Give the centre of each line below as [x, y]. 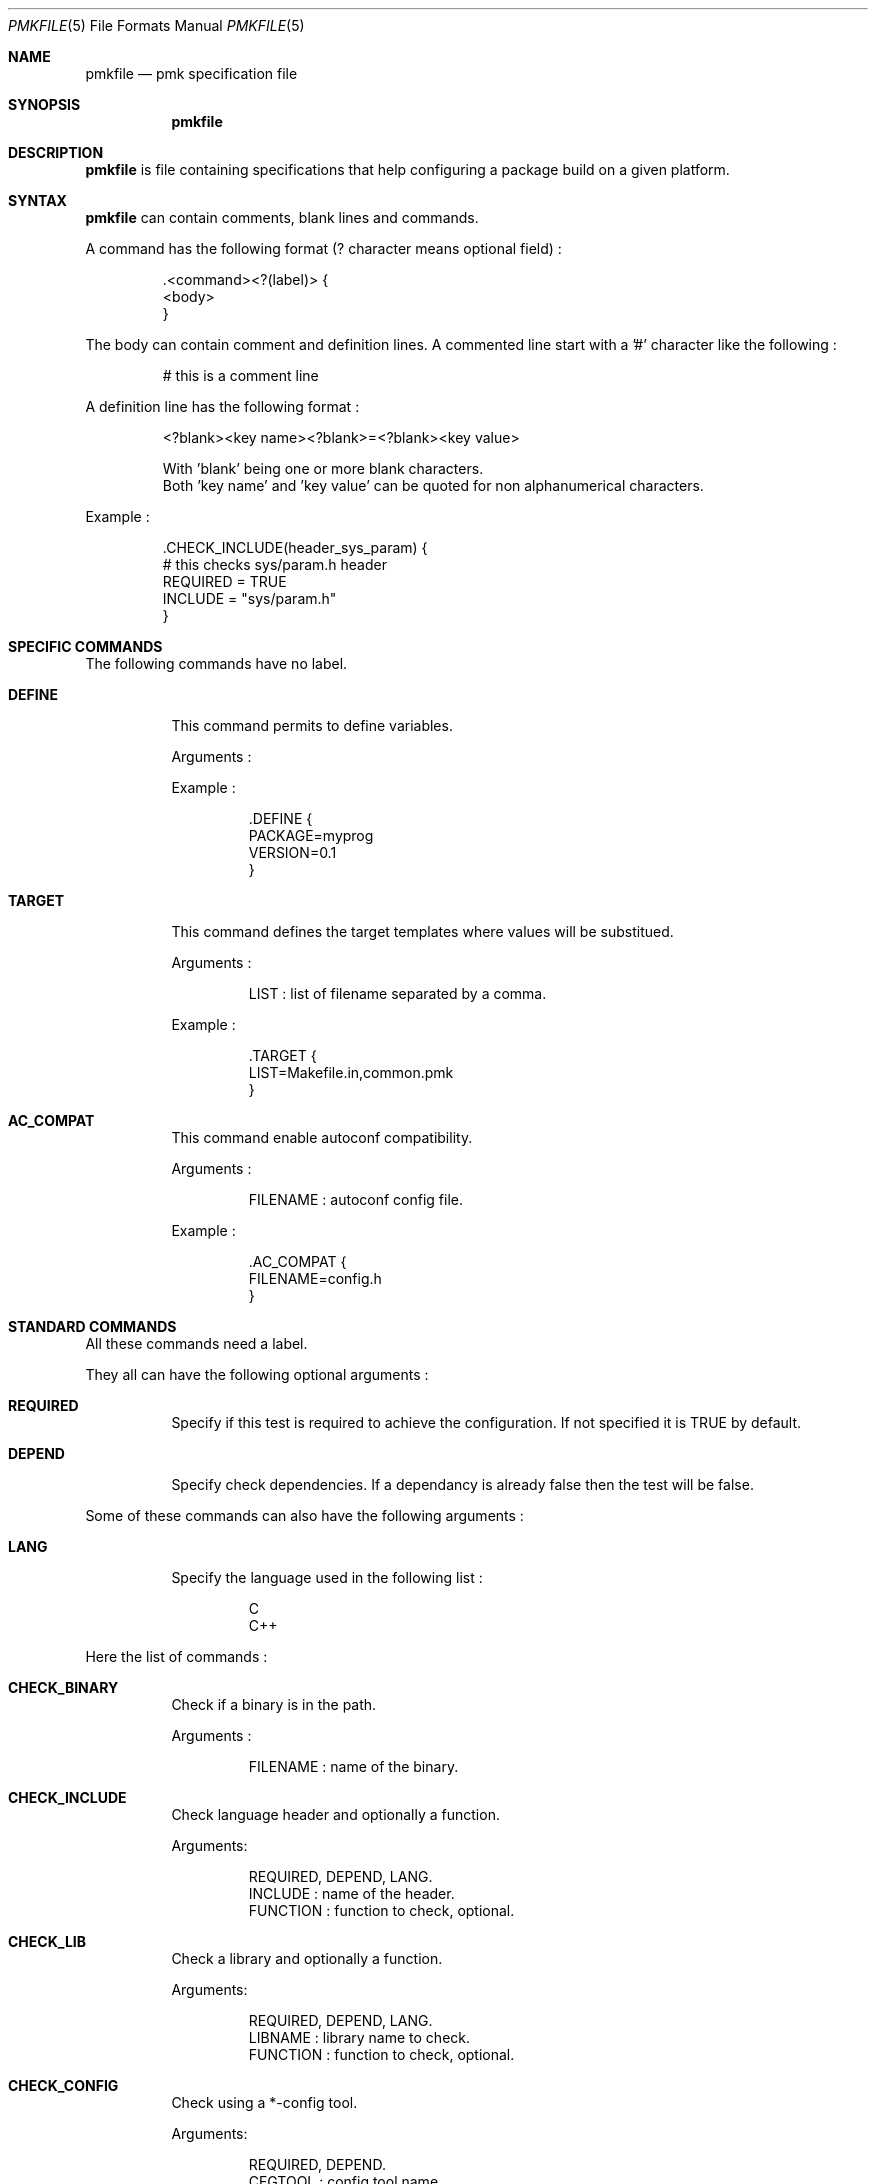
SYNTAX [37, 200]
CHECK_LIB [47, 1941]
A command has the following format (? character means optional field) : [323, 248]
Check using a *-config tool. [264, 2102]
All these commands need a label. [196, 1343]
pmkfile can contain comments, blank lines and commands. [282, 217]
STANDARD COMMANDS [92, 1326]
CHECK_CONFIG [63, 2085]
